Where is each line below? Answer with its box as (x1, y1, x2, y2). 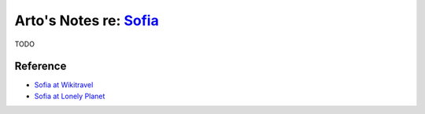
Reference (14, 60, 67, 73)
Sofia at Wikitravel (34, 80, 94, 90)
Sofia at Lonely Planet (34, 91, 105, 101)
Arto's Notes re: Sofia (14, 12, 159, 29)
